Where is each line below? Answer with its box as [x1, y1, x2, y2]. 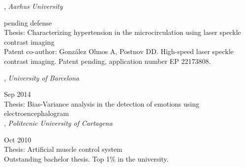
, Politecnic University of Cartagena [4, 117, 113, 128]
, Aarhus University [4, 1, 63, 11]
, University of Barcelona [4, 72, 79, 83]
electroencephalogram [4, 108, 69, 118]
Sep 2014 [4, 89, 31, 99]
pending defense [4, 17, 52, 28]
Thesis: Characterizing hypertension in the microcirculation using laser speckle [4, 27, 241, 37]
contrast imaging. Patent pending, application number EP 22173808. [4, 56, 211, 66]
